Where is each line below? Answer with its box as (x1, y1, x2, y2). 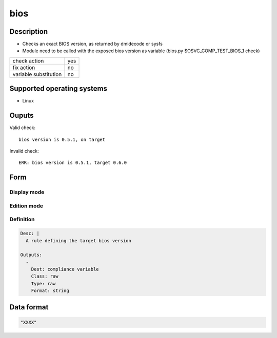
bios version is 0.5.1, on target (18, 136, 105, 142)
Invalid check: (9, 148, 39, 154)
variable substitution (12, 71, 62, 78)
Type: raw (31, 281, 56, 286)
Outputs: (20, 252, 43, 258)
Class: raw (31, 273, 58, 279)
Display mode (9, 188, 45, 196)
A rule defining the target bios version (26, 238, 132, 243)
